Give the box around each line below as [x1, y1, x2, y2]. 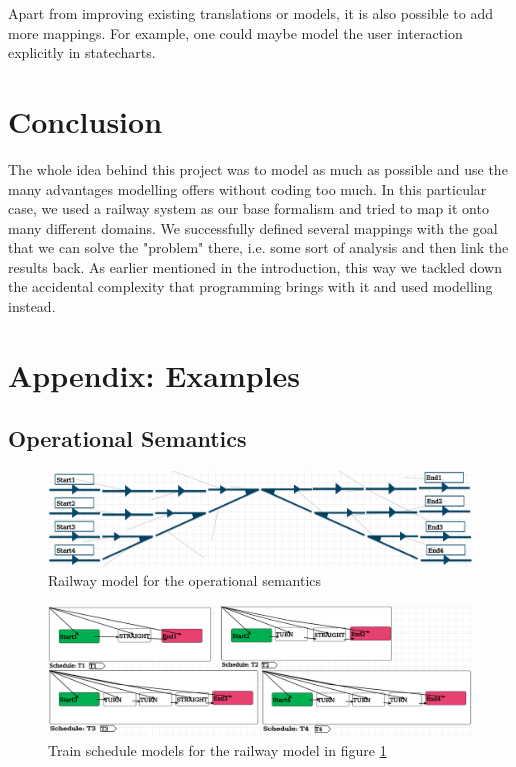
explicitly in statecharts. [8, 42, 156, 63]
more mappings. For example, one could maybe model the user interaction [8, 22, 463, 43]
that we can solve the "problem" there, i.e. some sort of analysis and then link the [8, 237, 509, 258]
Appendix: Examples [8, 354, 301, 395]
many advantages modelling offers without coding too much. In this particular [8, 178, 487, 199]
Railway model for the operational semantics [48, 570, 322, 591]
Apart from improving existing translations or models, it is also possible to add [8, 3, 494, 23]
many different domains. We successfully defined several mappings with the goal [8, 217, 498, 238]
